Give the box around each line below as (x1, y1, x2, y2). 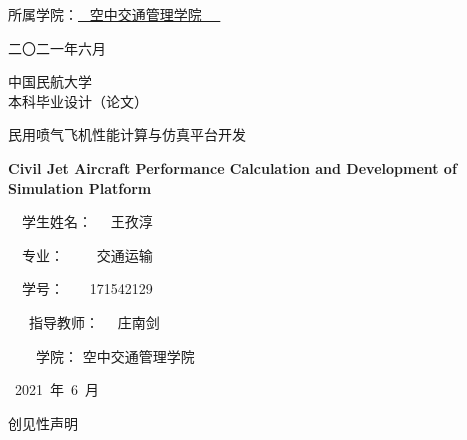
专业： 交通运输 (21, 244, 153, 265)
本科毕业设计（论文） (8, 90, 148, 111)
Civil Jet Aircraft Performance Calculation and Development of (8, 157, 457, 178)
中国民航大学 (8, 71, 92, 92)
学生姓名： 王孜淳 (21, 211, 153, 232)
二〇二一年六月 (8, 37, 106, 58)
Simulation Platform (8, 177, 152, 198)
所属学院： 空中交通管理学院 (8, 4, 202, 24)
